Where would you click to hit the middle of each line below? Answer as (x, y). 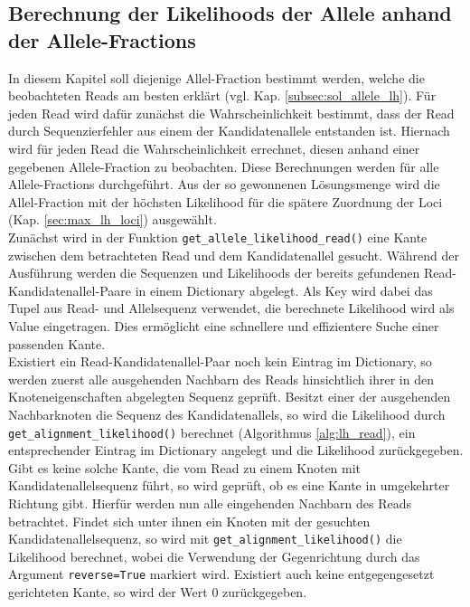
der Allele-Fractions (102, 39)
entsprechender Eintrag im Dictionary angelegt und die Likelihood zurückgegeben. (236, 450)
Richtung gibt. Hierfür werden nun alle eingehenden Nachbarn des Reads (210, 503)
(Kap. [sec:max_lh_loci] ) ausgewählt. (113, 219)
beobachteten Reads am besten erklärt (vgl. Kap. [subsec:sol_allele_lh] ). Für (222, 95)
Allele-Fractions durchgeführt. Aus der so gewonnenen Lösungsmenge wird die (224, 184)
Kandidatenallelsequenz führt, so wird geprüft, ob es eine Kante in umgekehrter (229, 485)
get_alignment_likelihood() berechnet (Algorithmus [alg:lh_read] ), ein (212, 432)
